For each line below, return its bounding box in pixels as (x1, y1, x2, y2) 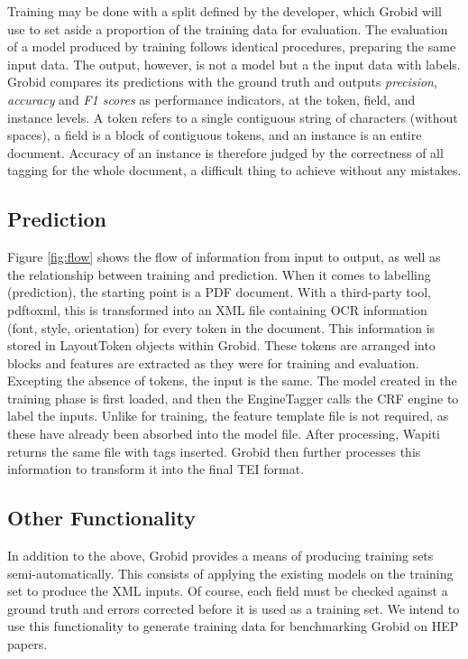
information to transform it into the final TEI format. (7, 459, 305, 478)
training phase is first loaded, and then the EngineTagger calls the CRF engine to (7, 388, 459, 407)
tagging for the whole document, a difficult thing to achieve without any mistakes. (7, 161, 462, 180)
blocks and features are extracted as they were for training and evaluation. (7, 353, 419, 372)
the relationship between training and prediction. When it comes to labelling (7, 265, 431, 283)
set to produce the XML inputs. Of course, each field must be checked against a (7, 581, 448, 600)
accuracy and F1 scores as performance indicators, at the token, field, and (7, 89, 416, 108)
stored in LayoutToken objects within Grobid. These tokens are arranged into (7, 336, 436, 355)
